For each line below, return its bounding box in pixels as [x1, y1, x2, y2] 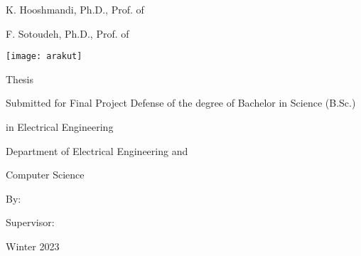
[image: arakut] [6, 51, 82, 62]
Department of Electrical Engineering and [6, 143, 188, 158]
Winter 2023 [6, 239, 60, 253]
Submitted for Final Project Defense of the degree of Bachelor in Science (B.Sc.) [6, 95, 356, 110]
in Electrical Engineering [6, 119, 114, 134]
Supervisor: [6, 215, 55, 230]
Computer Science [6, 167, 85, 182]
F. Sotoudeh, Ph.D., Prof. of [6, 26, 129, 41]
